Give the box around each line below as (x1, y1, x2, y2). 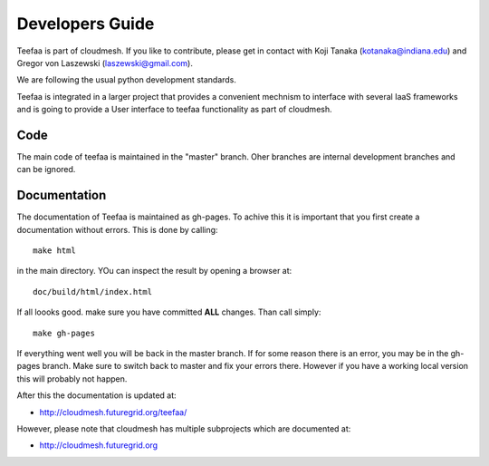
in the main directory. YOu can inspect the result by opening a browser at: (16, 266, 292, 277)
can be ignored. (16, 164, 76, 175)
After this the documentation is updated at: (16, 390, 177, 401)
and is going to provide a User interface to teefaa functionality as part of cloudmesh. (16, 104, 332, 115)
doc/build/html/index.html (33, 286, 153, 296)
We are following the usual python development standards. (16, 74, 237, 85)
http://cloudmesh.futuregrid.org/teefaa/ (39, 406, 187, 417)
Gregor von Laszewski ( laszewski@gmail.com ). (16, 57, 194, 68)
